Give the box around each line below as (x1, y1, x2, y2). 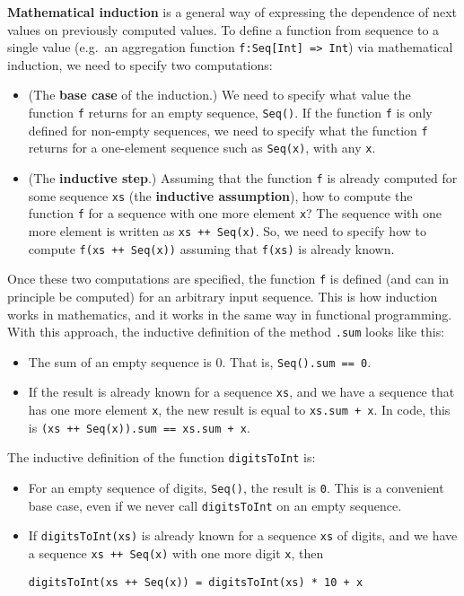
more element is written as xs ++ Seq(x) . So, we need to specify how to (28, 221, 426, 240)
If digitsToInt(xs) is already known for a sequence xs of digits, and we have (28, 526, 458, 545)
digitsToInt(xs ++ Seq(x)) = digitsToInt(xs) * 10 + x (28, 575, 363, 589)
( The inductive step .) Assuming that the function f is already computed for (28, 169, 458, 187)
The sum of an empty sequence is (28, 352, 212, 371)
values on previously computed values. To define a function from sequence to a (7, 20, 440, 39)
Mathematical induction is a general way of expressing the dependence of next (7, 3, 458, 21)
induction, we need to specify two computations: (7, 55, 273, 74)
